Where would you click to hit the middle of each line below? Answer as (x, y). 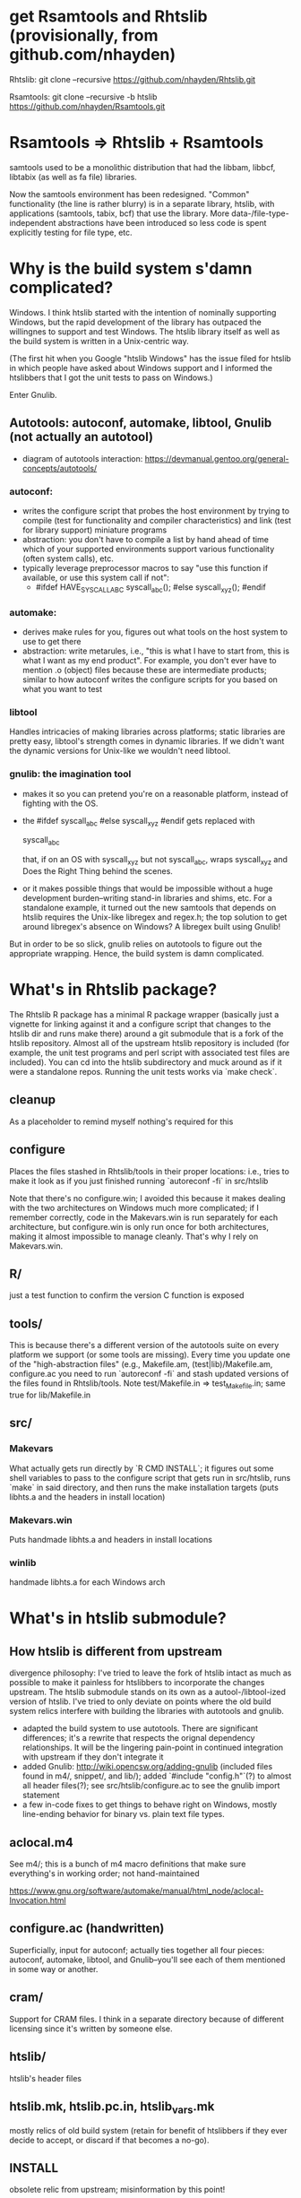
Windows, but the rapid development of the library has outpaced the (135, 322)
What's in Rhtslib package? (113, 990)
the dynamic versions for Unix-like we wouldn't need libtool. (120, 751)
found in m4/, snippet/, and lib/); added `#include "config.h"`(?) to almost (157, 1776)
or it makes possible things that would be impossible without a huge (147, 888)
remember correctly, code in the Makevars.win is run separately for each (144, 1217)
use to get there (52, 642)
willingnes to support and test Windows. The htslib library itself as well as (145, 331)
